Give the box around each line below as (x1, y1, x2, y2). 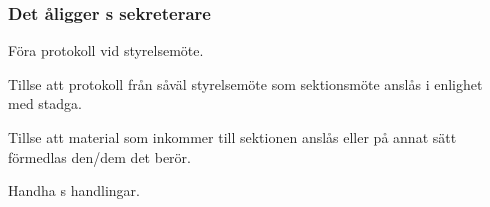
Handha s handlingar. (8, 180, 140, 201)
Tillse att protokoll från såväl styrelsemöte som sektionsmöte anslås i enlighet (8, 73, 483, 94)
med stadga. (8, 93, 82, 114)
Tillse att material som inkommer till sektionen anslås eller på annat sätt (8, 127, 457, 147)
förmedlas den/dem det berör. (8, 146, 191, 167)
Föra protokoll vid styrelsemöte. (8, 40, 204, 61)
